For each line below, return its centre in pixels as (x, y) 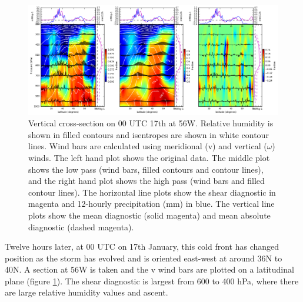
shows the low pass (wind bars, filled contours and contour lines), (146, 169)
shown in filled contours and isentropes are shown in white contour (149, 134)
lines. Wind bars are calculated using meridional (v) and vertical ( (148, 146)
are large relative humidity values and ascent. (86, 292)
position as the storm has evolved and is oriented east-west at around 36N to (144, 258)
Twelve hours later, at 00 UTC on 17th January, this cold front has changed (142, 246)
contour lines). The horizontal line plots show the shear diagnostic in (152, 192)
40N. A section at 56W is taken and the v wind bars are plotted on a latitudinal (149, 269)
